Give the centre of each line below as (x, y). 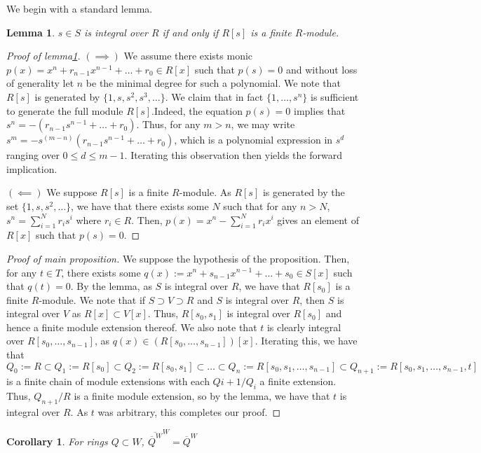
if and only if (190, 32)
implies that (320, 110)
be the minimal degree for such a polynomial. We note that (213, 83)
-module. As (205, 192)
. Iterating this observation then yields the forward (233, 155)
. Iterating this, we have (306, 341)
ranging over (33, 155)
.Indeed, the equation (197, 110)
